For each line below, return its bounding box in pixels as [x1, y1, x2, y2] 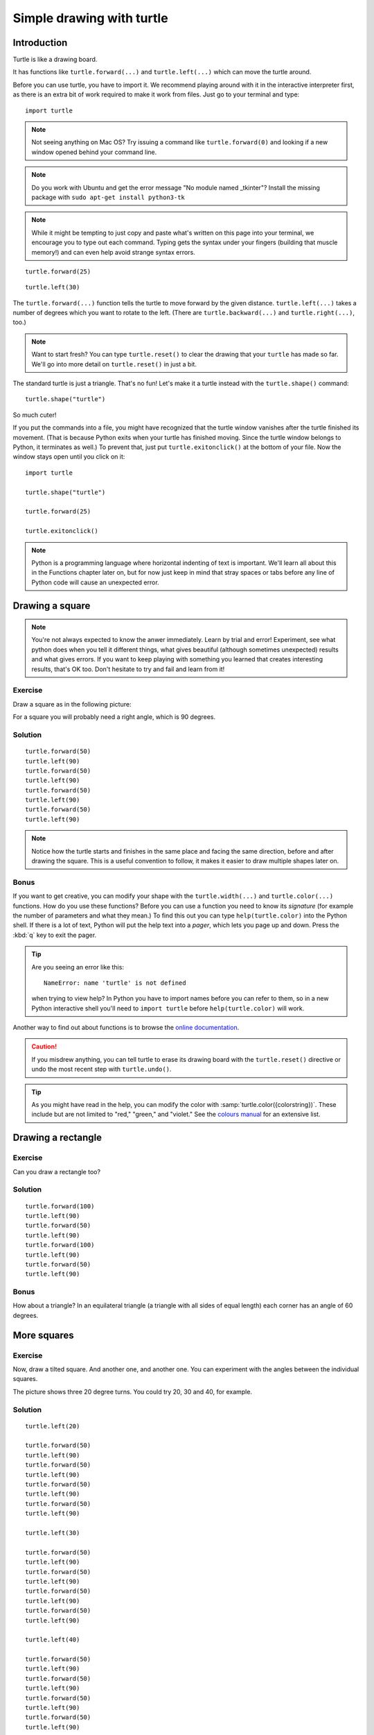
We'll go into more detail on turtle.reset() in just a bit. [31, 359, 197, 368]
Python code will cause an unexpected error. [31, 578, 159, 586]
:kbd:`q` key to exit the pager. [12, 931, 97, 939]
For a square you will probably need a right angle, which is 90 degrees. [12, 713, 216, 721]
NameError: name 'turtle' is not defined [44, 979, 186, 987]
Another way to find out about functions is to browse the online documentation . [12, 1024, 240, 1032]
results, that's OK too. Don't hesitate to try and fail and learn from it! [31, 665, 225, 673]
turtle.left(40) [25, 1636, 80, 1644]
